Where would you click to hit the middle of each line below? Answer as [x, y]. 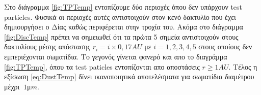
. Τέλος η [243, 66]
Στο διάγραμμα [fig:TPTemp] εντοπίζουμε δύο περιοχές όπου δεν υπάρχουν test [123, 7]
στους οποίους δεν [225, 46]
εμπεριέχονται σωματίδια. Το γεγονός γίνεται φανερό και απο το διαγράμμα [116, 56]
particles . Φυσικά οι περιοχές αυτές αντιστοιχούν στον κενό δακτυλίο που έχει [120, 17]
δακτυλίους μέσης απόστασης [47, 46]
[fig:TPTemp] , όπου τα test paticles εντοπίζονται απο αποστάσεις [102, 66]
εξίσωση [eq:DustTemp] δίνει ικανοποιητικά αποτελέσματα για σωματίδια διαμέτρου [129, 76]
